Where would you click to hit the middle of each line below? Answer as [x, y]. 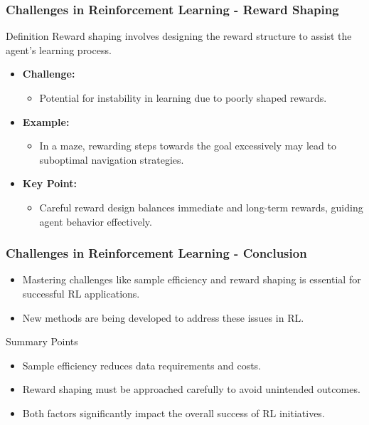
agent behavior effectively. [96, 221]
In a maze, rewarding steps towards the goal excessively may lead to [188, 146]
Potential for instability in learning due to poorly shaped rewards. [183, 98]
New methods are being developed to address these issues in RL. [163, 317]
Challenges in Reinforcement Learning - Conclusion [156, 253]
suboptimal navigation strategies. [112, 159]
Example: [46, 121]
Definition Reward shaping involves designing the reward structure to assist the [179, 36]
